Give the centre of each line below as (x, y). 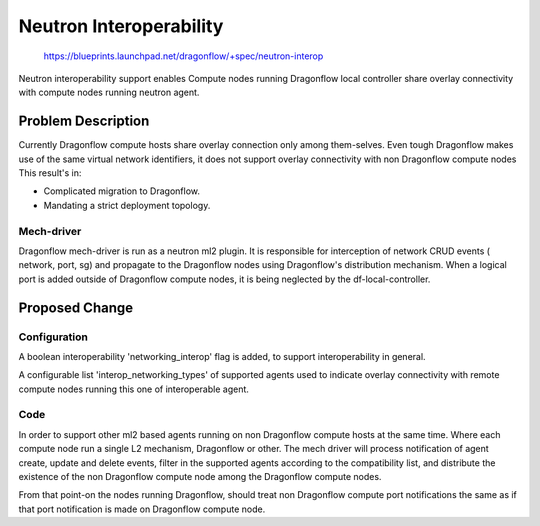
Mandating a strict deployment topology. (127, 205)
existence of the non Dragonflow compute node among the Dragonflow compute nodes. (200, 476)
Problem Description (84, 121)
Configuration (53, 337)
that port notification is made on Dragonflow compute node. (142, 509)
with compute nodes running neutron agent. (109, 92)
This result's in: (50, 173)
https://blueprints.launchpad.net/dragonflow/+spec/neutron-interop (183, 56)
